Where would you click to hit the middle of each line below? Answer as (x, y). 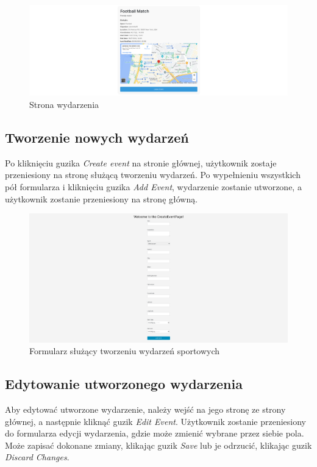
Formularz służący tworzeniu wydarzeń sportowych (125, 351)
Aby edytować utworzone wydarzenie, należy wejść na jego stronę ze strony (145, 409)
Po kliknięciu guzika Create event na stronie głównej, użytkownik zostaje (141, 162)
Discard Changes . (37, 457)
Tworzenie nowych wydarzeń (97, 137)
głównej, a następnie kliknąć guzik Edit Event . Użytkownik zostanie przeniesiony (155, 421)
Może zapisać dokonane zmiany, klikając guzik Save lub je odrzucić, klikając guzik (158, 445)
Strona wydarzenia (64, 105)
